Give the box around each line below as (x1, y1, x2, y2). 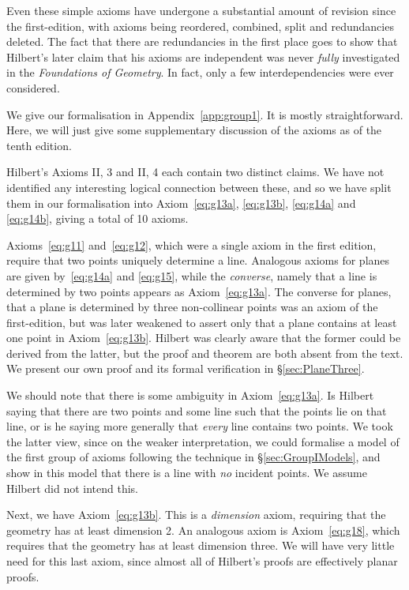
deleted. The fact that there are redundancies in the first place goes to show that (6, 33, 398, 50)
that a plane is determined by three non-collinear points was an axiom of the (6, 299, 378, 315)
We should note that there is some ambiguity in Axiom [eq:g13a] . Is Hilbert (6, 387, 374, 404)
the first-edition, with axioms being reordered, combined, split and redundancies (6, 17, 394, 34)
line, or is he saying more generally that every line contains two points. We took (6, 418, 393, 434)
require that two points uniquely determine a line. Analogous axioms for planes (6, 252, 390, 269)
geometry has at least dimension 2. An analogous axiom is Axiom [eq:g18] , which (6, 521, 400, 538)
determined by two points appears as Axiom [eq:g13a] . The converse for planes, (6, 283, 392, 299)
